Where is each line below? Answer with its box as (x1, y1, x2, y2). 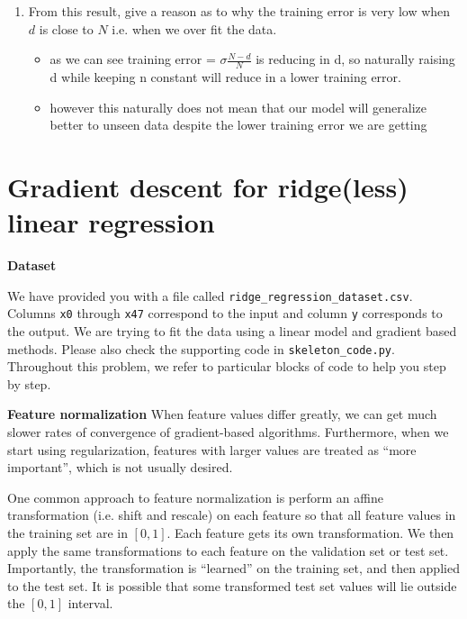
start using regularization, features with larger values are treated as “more (7, 440, 417, 459)
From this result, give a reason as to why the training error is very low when (28, 2, 451, 20)
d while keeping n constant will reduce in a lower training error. (49, 68, 401, 86)
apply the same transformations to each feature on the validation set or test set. (7, 541, 449, 560)
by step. (7, 374, 51, 393)
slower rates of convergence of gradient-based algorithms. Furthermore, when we (7, 423, 449, 441)
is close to (39, 19, 94, 38)
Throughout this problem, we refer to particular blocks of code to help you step (7, 357, 446, 376)
